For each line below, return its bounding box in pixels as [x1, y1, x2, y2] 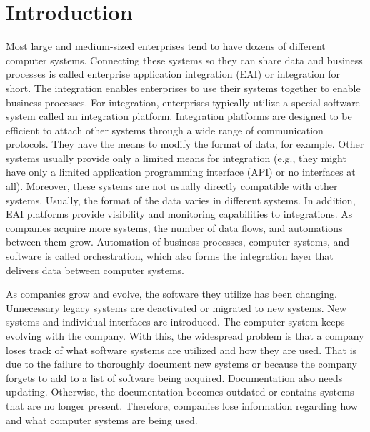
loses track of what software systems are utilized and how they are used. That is [6, 342, 357, 357]
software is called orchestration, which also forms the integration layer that [6, 248, 334, 263]
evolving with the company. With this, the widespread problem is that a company [6, 328, 364, 343]
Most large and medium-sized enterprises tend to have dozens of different [6, 39, 326, 54]
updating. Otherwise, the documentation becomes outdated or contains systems [6, 384, 354, 399]
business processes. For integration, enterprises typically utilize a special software [6, 94, 360, 109]
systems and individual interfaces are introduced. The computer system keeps [6, 314, 345, 329]
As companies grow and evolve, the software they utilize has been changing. [6, 286, 337, 301]
